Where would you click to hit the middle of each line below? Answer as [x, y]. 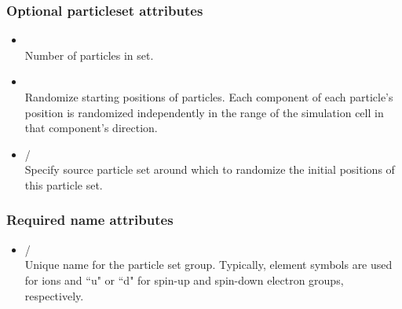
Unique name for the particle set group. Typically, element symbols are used [208, 265]
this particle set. [64, 184]
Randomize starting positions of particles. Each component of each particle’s [209, 97]
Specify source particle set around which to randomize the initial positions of [210, 169]
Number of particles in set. [89, 55]
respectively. [54, 295]
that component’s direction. [91, 128]
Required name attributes [90, 220]
